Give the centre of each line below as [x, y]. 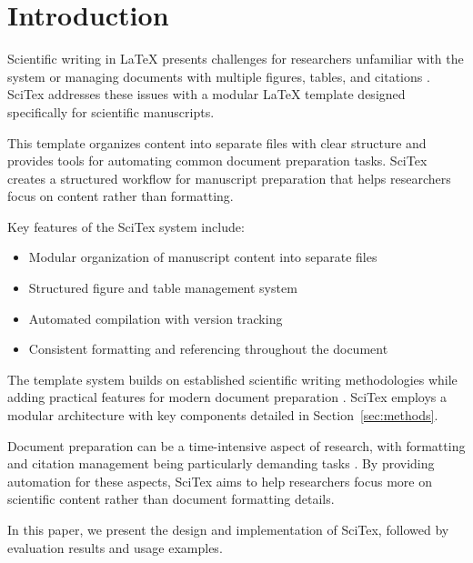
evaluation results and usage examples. [115, 547]
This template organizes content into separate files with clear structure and [217, 142]
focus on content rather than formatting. [121, 196]
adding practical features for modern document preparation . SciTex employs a [227, 397]
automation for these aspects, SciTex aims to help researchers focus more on [220, 481]
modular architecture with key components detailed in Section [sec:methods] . [223, 415]
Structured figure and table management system [163, 288]
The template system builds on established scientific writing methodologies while [232, 379]
